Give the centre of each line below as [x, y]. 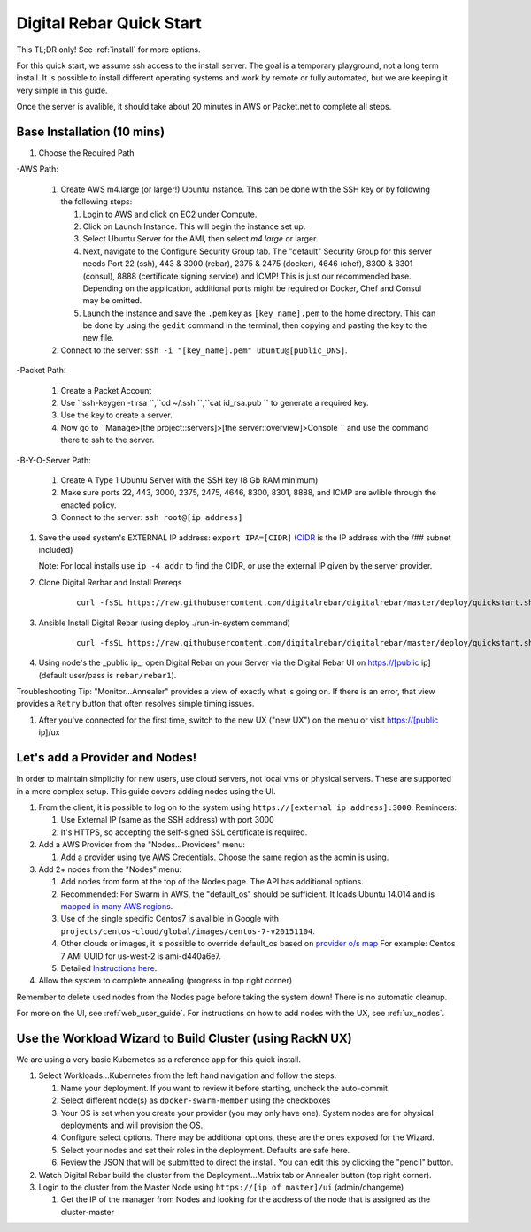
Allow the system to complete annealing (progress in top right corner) [165, 981]
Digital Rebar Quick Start [109, 23]
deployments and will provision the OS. [132, 1125]
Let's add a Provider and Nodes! [107, 758]
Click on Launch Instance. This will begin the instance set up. [194, 226]
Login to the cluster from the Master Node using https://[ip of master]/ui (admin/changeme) [221, 1187]
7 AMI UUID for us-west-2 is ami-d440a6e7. [141, 956]
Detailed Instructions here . [109, 968]
